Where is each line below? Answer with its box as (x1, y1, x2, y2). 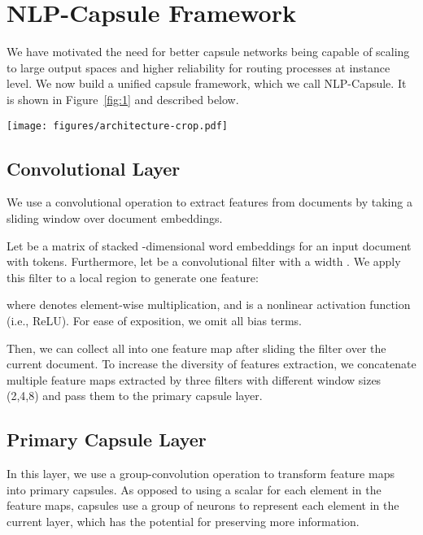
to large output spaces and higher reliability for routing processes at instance (7, 59, 390, 76)
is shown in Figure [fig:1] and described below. (7, 90, 239, 107)
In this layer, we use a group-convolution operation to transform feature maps (7, 465, 395, 482)
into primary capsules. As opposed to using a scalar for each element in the (7, 481, 382, 498)
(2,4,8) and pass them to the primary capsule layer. (7, 387, 263, 404)
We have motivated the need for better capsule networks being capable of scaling (7, 43, 410, 60)
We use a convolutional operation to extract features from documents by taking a (7, 194, 412, 211)
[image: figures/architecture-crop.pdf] (7, 120, 229, 132)
